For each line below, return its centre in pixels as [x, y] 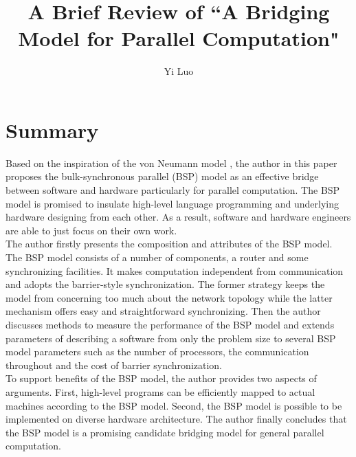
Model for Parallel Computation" [179, 38]
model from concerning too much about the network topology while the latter [169, 297]
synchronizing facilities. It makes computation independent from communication [175, 270]
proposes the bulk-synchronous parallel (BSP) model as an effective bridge [162, 176]
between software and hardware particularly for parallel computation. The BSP [173, 190]
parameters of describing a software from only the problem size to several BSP [171, 338]
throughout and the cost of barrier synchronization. [114, 365]
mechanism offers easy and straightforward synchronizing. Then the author [163, 311]
